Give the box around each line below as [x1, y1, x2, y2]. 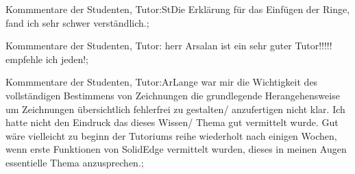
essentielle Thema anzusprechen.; [5, 155, 144, 169]
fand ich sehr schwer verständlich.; [5, 15, 149, 29]
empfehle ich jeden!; [5, 51, 88, 66]
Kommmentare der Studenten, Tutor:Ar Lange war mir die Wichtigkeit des [5, 75, 318, 89]
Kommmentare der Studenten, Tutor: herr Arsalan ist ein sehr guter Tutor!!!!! [5, 38, 332, 53]
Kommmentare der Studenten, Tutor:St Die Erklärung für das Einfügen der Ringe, [5, 2, 350, 16]
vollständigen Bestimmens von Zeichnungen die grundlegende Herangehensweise [5, 88, 340, 102]
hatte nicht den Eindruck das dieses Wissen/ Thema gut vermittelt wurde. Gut [5, 115, 339, 129]
